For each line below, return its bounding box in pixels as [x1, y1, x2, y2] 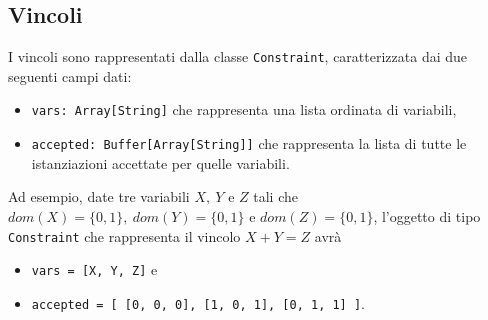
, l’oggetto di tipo [373, 205, 481, 226]
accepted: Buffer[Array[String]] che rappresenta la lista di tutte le [31, 133, 467, 154]
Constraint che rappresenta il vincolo [8, 225, 241, 246]
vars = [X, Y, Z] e [31, 259, 158, 280]
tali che [253, 186, 298, 207]
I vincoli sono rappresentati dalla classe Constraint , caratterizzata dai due [8, 46, 468, 67]
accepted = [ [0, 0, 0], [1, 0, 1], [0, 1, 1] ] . [31, 292, 366, 313]
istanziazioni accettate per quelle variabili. [31, 152, 290, 173]
